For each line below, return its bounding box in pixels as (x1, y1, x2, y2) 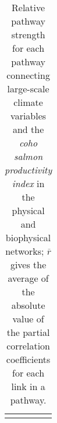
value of (12, 312, 44, 325)
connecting (6, 68, 50, 82)
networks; (5, 244, 44, 258)
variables (10, 109, 47, 122)
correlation (6, 339, 50, 352)
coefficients (6, 352, 51, 366)
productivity (5, 163, 52, 176)
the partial (6, 325, 50, 339)
